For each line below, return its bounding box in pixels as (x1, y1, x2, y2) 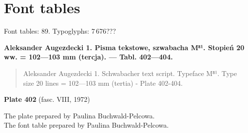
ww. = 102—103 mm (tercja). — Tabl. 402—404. (4, 52, 173, 62)
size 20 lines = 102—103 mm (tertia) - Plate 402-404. (23, 77, 183, 88)
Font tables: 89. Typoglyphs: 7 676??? (4, 26, 116, 36)
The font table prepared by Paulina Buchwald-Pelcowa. (4, 120, 169, 130)
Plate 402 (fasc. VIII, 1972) (4, 94, 90, 104)
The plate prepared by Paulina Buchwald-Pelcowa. (4, 110, 155, 120)
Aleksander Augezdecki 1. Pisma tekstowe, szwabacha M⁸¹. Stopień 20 (4, 42, 245, 52)
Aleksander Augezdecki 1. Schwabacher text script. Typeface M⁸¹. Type (23, 68, 237, 78)
